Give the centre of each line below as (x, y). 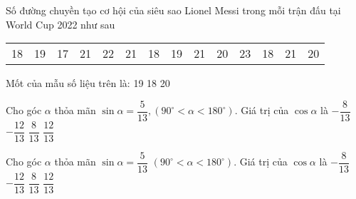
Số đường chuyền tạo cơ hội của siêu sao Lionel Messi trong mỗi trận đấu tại (173, 10)
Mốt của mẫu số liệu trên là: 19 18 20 (88, 83)
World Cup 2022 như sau (61, 24)
